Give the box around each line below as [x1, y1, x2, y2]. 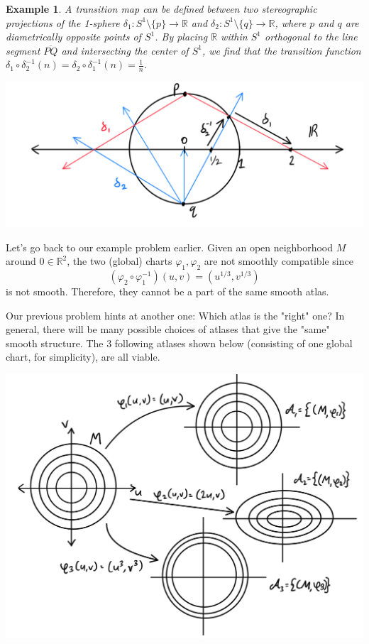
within [221, 29, 248, 44]
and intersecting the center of [61, 43, 189, 58]
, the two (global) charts [67, 253, 172, 268]
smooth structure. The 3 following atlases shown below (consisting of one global [6, 335, 353, 350]
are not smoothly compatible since [204, 253, 353, 268]
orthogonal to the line [264, 29, 358, 44]
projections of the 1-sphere [6, 15, 120, 30]
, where [275, 15, 307, 30]
